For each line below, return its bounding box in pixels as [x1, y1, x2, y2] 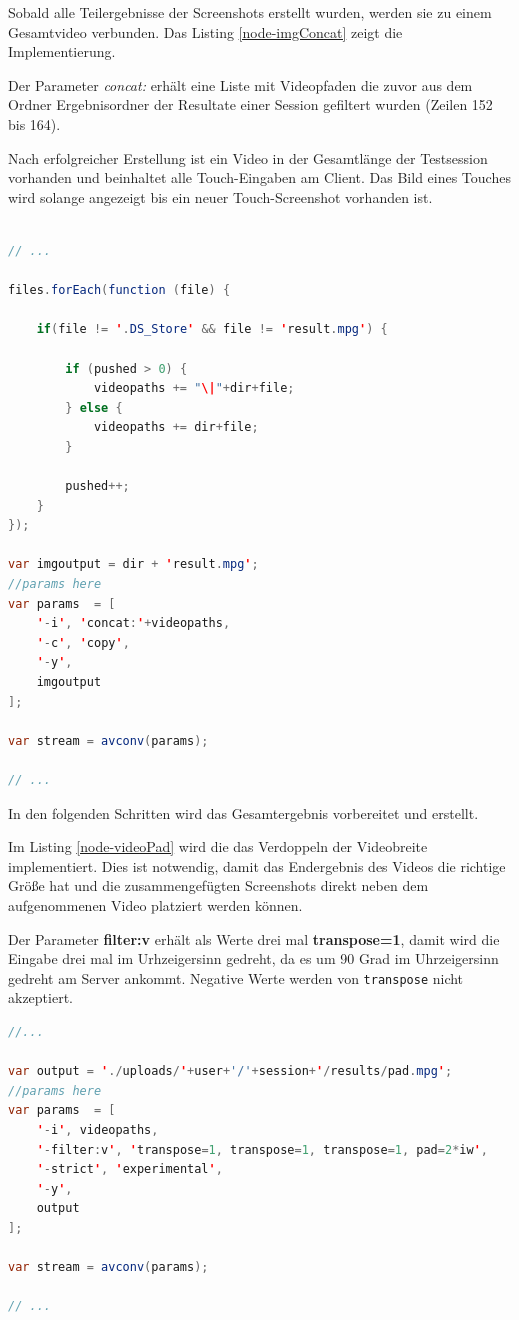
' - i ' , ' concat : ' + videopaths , [36, 616, 231, 631]
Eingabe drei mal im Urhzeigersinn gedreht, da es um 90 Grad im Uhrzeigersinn [8, 948, 499, 969]
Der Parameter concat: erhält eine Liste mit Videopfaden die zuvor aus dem [8, 74, 473, 95]
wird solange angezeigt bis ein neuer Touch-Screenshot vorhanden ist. [8, 186, 433, 207]
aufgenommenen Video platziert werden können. [8, 894, 303, 915]
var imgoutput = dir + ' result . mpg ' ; [8, 557, 259, 572]
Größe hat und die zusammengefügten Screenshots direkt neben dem [8, 875, 429, 896]
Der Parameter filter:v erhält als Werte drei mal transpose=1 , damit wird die [8, 928, 500, 949]
